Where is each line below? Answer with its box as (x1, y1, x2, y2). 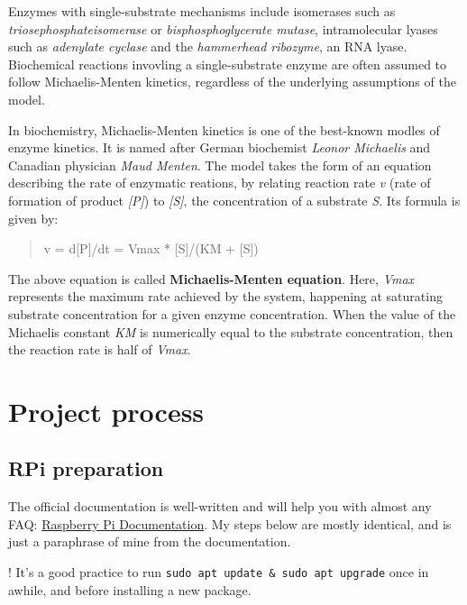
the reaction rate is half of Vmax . (8, 340, 191, 359)
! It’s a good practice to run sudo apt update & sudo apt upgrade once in (8, 563, 429, 582)
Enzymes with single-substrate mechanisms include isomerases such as (8, 2, 396, 20)
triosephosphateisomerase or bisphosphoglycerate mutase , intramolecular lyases (8, 19, 438, 38)
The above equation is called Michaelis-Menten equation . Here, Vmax (8, 269, 415, 288)
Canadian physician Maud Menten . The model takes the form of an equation (8, 155, 432, 174)
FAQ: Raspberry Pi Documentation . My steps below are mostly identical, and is (8, 514, 452, 533)
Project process (8, 392, 205, 429)
